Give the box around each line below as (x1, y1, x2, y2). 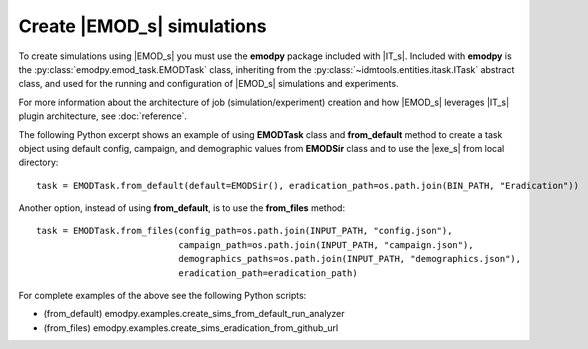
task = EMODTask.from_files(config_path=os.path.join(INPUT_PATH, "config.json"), (36, 225, 453, 237)
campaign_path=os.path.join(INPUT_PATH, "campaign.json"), (178, 239, 474, 250)
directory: (18, 156, 59, 169)
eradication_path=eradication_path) (178, 267, 359, 279)
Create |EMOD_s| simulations (18, 15, 267, 37)
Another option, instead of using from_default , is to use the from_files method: (18, 202, 345, 214)
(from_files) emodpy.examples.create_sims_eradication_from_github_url (43, 321, 339, 334)
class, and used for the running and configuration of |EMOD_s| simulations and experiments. (18, 78, 399, 90)
